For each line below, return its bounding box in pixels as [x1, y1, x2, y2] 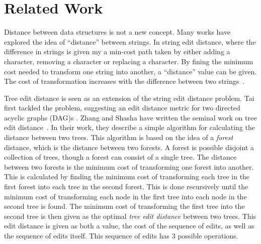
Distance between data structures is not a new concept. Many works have [4, 27, 231, 37]
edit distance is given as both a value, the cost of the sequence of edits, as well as [4, 220, 254, 231]
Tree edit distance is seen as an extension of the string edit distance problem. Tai [4, 92, 254, 103]
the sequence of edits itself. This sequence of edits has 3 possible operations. [4, 230, 238, 240]
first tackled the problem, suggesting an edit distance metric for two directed [4, 102, 240, 113]
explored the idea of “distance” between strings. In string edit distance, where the [4, 36, 256, 47]
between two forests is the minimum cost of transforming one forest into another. [4, 161, 254, 172]
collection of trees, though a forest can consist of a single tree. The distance [4, 152, 237, 162]
